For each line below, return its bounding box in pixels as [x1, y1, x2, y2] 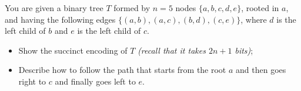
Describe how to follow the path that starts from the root [18, 64, 226, 76]
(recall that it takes [138, 44, 206, 56]
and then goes [236, 64, 286, 76]
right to [18, 75, 46, 87]
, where [240, 13, 267, 25]
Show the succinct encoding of [18, 44, 128, 56]
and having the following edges [5, 13, 116, 25]
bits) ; [235, 44, 253, 56]
